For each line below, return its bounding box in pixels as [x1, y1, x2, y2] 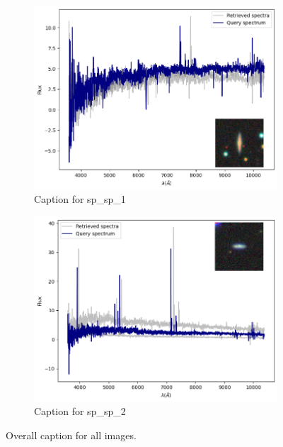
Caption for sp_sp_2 [34, 404, 126, 419]
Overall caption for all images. [6, 427, 137, 442]
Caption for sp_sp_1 [34, 192, 126, 206]
